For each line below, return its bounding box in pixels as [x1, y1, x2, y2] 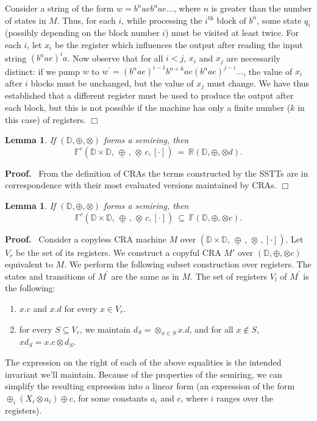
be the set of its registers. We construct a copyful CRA [16, 246, 221, 258]
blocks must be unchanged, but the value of [30, 77, 194, 90]
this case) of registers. [5, 113, 86, 126]
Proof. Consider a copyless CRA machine [5, 232, 166, 245]
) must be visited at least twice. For [165, 26, 299, 39]
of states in [5, 13, 46, 26]
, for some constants [73, 391, 148, 404]
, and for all [189, 322, 233, 335]
